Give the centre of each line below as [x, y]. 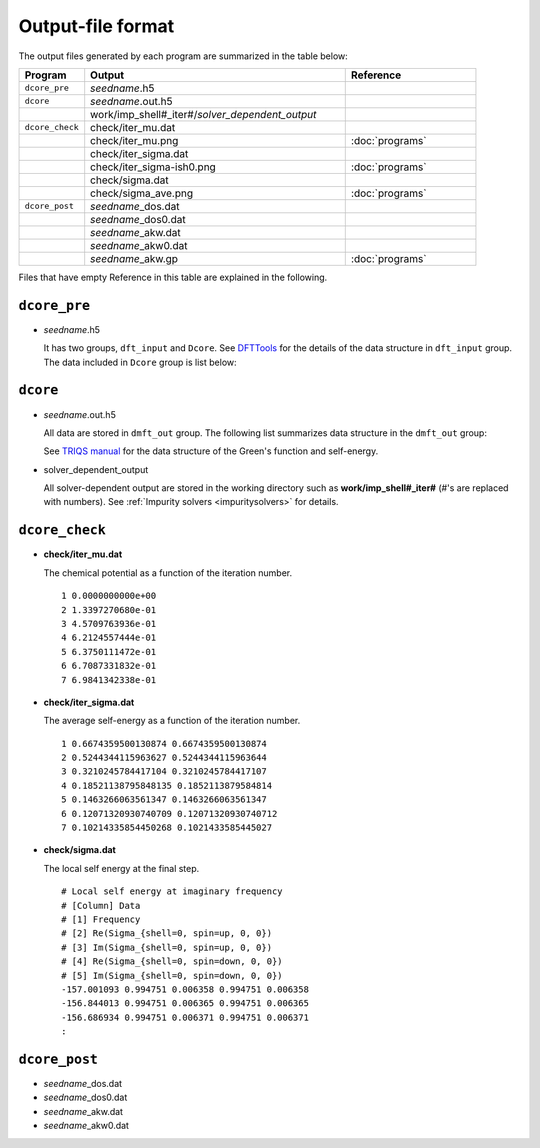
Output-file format [96, 26]
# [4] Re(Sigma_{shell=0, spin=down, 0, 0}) [172, 961]
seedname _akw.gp [134, 258]
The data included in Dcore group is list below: [140, 362]
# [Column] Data [101, 905]
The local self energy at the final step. [121, 868]
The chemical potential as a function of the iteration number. [168, 572]
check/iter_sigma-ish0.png [153, 167]
